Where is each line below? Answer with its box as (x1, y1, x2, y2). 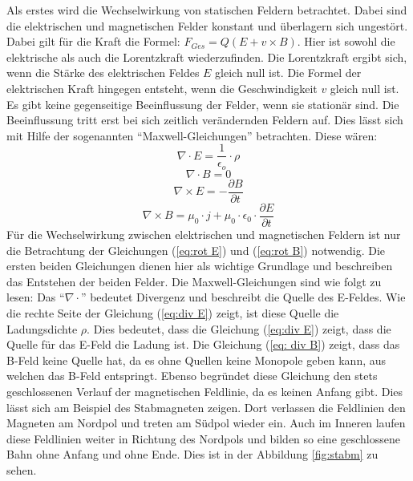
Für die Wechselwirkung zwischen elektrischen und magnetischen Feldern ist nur (6, 225, 401, 242)
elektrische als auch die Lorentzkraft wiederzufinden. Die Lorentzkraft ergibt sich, (6, 48, 407, 65)
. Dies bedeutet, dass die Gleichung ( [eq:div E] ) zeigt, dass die (87, 320, 391, 337)
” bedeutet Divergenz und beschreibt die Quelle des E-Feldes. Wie (80, 289, 406, 305)
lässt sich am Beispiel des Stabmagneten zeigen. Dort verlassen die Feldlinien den (6, 398, 406, 415)
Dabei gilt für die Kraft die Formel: (6, 33, 180, 50)
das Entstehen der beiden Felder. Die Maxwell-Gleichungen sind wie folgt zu (6, 273, 382, 289)
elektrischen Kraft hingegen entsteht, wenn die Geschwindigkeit (6, 79, 318, 96)
